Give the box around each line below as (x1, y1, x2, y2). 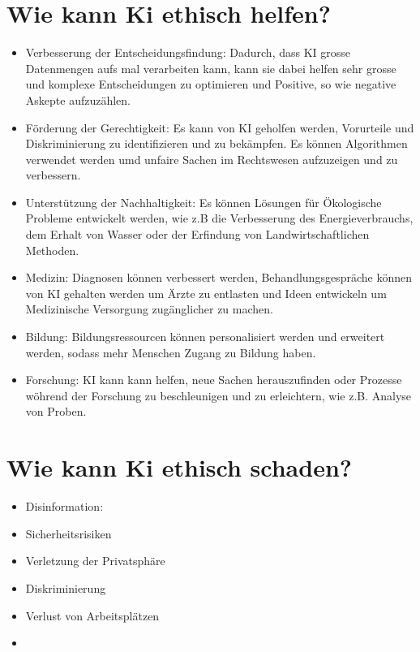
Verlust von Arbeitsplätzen (25, 607, 160, 624)
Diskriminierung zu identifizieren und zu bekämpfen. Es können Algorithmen (25, 135, 408, 152)
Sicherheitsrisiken (25, 525, 112, 542)
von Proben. (25, 403, 87, 420)
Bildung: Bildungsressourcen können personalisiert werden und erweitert (25, 328, 385, 345)
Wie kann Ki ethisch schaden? (6, 451, 352, 484)
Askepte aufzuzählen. (25, 91, 131, 108)
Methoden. (25, 241, 79, 258)
